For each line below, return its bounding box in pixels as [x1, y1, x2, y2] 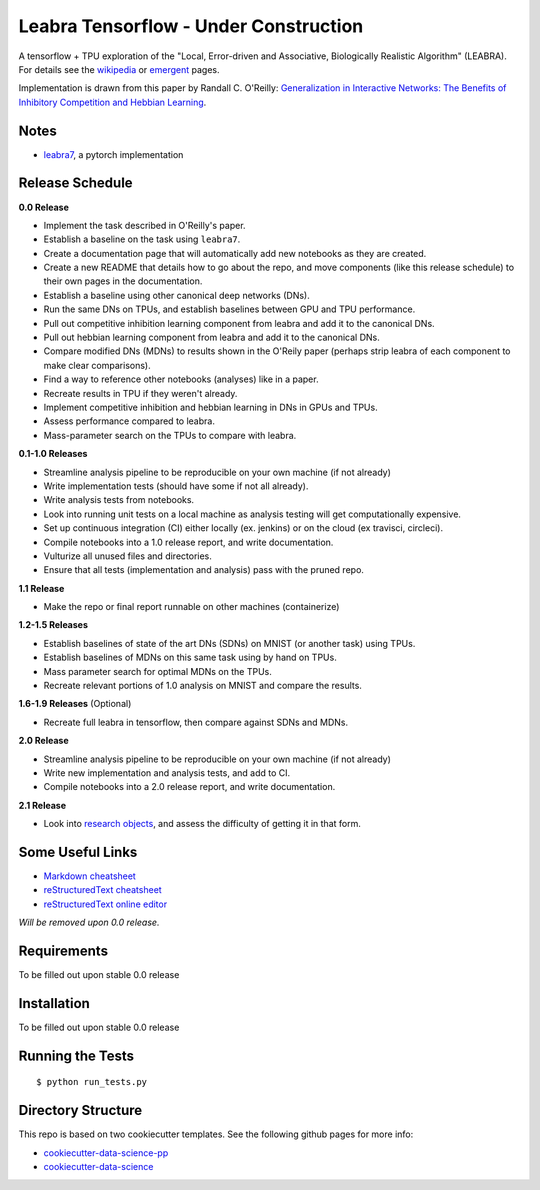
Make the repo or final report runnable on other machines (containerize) [43, 601, 340, 613]
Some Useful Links [18, 843, 138, 860]
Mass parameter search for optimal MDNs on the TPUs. [43, 665, 272, 677]
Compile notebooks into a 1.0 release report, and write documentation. [43, 536, 334, 548]
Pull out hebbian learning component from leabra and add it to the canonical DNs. [43, 331, 380, 344]
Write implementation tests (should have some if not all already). [43, 480, 309, 492]
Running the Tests [18, 1047, 135, 1064]
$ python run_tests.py [36, 1076, 148, 1088]
